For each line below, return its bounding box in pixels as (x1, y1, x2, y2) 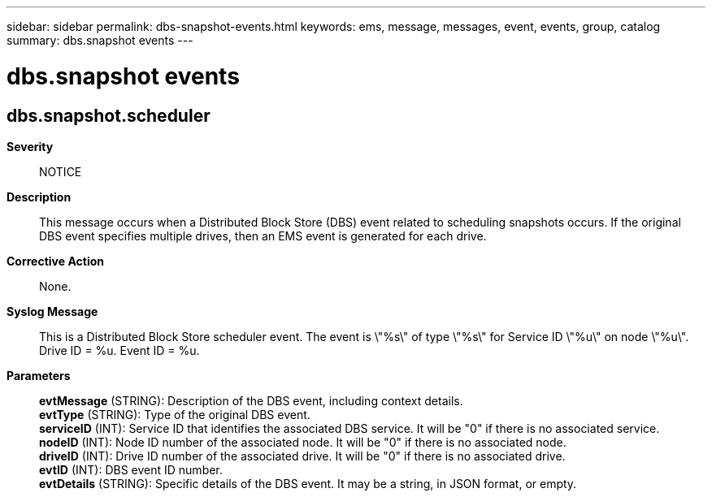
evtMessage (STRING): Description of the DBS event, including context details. (39, 393, 463, 408)
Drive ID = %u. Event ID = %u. (39, 343, 200, 357)
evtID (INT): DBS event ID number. (39, 462, 223, 477)
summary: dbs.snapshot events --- (7, 33, 193, 47)
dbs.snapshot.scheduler (7, 105, 211, 126)
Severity (7, 139, 54, 153)
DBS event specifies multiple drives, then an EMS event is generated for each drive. (39, 228, 487, 243)
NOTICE (39, 164, 82, 179)
